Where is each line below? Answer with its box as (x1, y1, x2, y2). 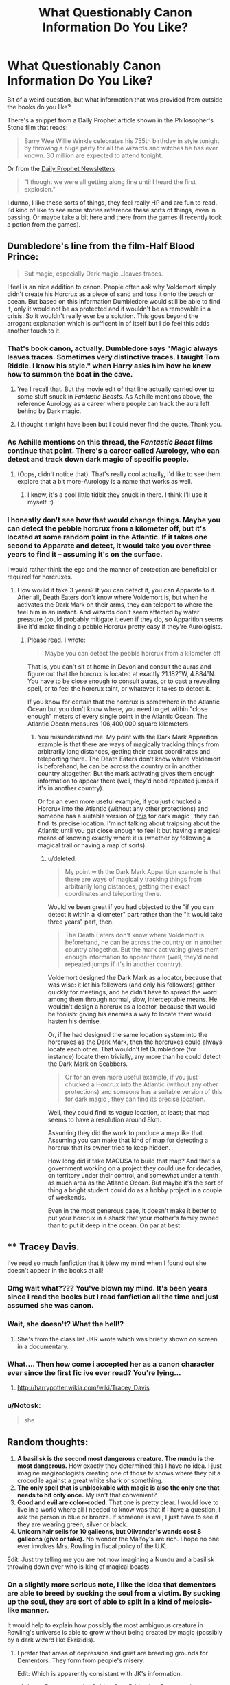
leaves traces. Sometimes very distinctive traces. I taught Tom (7, 352, 220, 361)
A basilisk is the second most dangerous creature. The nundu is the (16, 1455, 214, 1463)
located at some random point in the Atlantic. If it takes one (7, 533, 208, 542)
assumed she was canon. (7, 1301, 94, 1310)
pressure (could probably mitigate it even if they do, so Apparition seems (16, 615, 224, 623)
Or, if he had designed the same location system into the (47, 1030, 208, 1038)
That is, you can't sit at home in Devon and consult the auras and (27, 662, 211, 671)
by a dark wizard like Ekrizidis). (7, 1636, 95, 1644)
